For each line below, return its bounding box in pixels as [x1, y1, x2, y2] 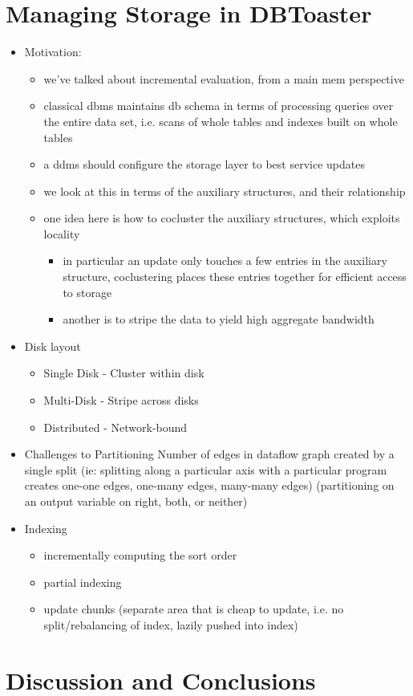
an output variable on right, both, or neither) [24, 493, 248, 509]
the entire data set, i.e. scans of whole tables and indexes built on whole [43, 112, 398, 129]
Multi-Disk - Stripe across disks [43, 392, 199, 409]
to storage [63, 283, 112, 300]
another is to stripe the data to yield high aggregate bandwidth [63, 311, 375, 328]
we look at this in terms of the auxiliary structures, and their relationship [43, 182, 406, 199]
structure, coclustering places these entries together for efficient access [63, 268, 407, 285]
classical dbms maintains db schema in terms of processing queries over [43, 97, 394, 114]
